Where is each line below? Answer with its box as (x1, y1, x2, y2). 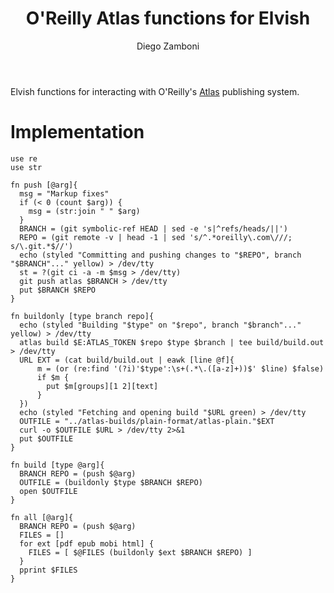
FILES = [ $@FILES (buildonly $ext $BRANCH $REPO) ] (28, 547, 253, 557)
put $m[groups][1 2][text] (46, 381, 159, 391)
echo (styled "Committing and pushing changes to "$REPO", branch (19, 250, 302, 260)
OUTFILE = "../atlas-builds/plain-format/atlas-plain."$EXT (19, 416, 275, 426)
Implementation (10, 121, 145, 144)
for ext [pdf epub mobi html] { (19, 538, 155, 549)
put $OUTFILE (19, 433, 74, 444)
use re (10, 153, 38, 164)
